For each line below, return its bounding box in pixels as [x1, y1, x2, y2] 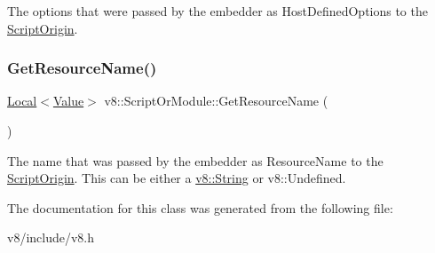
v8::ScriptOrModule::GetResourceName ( [104, 91, 328, 110]
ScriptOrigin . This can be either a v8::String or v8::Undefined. [7, 169, 346, 187]
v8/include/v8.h [7, 228, 95, 247]
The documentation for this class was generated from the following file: [7, 198, 393, 217]
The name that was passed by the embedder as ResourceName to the [7, 151, 384, 170]
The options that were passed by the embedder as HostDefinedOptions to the [7, 2, 428, 20]
